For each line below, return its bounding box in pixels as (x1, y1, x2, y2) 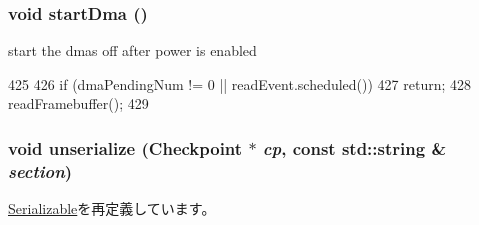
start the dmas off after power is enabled (8, 40, 257, 61)
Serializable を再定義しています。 (8, 198, 216, 219)
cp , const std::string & (262, 135, 447, 160)
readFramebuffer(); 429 (8, 93, 149, 114)
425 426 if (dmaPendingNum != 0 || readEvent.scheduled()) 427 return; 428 (8, 73, 472, 94)
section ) (8, 158, 73, 183)
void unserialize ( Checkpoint (8, 135, 243, 160)
